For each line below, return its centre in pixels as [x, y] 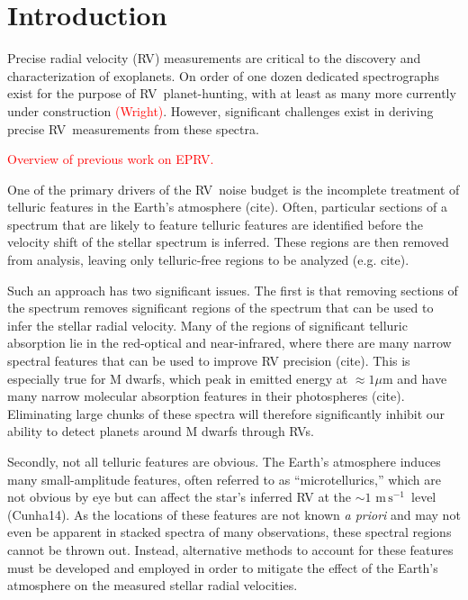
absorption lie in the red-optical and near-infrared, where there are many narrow [229, 343]
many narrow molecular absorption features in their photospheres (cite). [206, 396]
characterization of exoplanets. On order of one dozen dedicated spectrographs [223, 75]
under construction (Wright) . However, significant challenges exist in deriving [220, 110]
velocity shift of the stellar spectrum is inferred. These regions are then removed [228, 242]
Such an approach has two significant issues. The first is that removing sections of [233, 290]
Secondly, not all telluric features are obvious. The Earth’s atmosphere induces [224, 461]
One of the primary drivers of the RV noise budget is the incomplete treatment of [234, 189]
